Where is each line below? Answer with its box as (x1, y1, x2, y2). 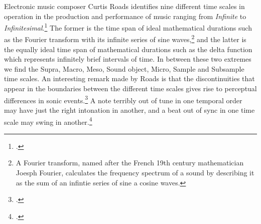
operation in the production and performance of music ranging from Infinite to (4, 11, 246, 21)
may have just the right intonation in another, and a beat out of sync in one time (4, 104, 255, 115)
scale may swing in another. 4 (4, 115, 92, 127)
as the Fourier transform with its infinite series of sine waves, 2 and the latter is (4, 33, 246, 45)
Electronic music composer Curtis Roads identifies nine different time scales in (4, 1, 245, 11)
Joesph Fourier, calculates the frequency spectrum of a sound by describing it (16, 167, 254, 177)
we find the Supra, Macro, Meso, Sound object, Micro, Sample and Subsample (4, 63, 244, 74)
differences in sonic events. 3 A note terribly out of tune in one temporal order (4, 93, 242, 105)
